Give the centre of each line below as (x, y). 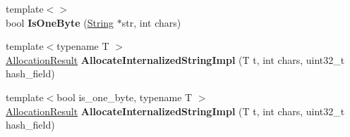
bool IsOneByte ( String (60, 22)
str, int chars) (151, 22)
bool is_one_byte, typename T (125, 97)
